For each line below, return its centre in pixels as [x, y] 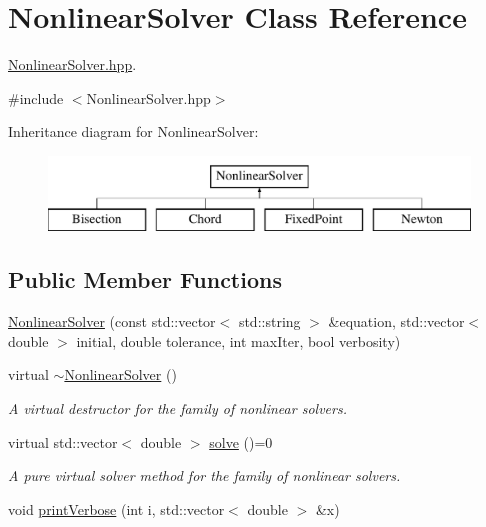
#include [36, 97]
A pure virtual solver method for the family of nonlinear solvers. [204, 475]
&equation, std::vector [396, 321]
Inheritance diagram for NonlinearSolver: [133, 131]
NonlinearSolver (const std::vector [112, 321]
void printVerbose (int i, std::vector [116, 508]
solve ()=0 [241, 441]
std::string [269, 321]
